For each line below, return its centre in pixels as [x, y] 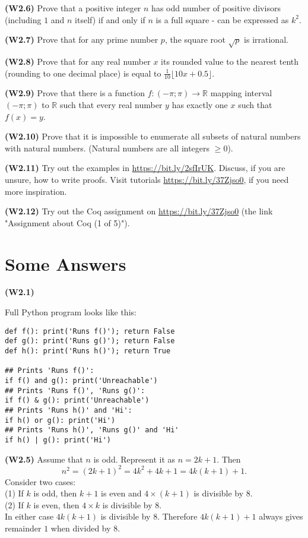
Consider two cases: [40, 481]
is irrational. [266, 39]
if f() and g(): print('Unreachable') [81, 380]
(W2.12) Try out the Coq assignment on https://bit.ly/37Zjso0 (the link [139, 211]
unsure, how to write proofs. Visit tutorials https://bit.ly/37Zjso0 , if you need [147, 179]
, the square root [195, 39]
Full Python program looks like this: [71, 312]
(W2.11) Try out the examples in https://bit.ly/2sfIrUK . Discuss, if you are [145, 168]
